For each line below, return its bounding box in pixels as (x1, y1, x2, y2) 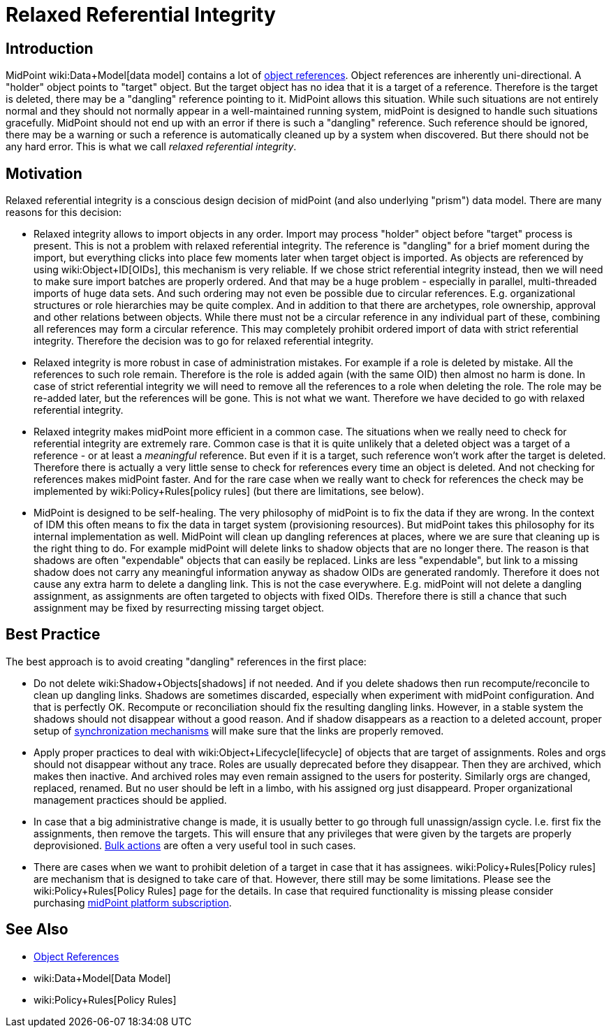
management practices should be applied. (34, 793, 227, 806)
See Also (6, 920, 68, 939)
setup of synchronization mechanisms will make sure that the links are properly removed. (34, 724, 444, 737)
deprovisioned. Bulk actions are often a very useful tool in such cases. (34, 839, 356, 851)
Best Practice (6, 626, 101, 644)
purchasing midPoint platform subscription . (34, 896, 232, 909)
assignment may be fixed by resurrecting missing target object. (34, 602, 325, 614)
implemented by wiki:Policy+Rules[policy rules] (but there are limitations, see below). (34, 485, 425, 498)
